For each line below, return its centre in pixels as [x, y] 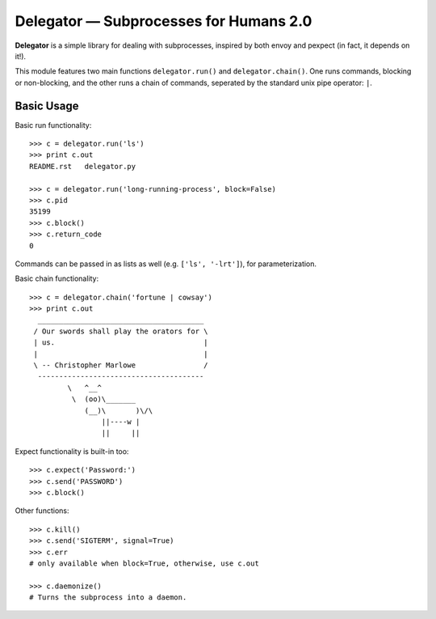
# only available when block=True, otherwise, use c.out [145, 563]
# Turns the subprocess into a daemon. [108, 598]
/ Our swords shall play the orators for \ [121, 331]
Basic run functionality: [53, 125]
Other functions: [42, 511]
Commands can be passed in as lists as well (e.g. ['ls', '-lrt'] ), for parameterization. [166, 264]
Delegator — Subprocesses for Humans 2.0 [163, 21]
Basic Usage [47, 106]
